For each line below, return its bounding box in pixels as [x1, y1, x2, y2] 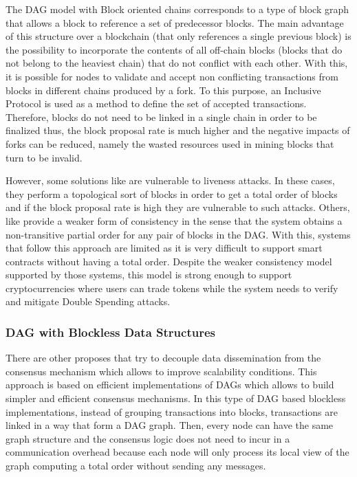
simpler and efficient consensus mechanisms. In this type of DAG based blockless [6, 391, 346, 406]
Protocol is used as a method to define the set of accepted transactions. [6, 96, 307, 111]
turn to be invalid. [6, 150, 83, 164]
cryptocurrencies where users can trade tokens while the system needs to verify [6, 280, 338, 295]
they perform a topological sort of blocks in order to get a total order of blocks [6, 186, 338, 201]
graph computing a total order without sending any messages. [6, 458, 266, 473]
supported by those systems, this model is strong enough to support [6, 267, 292, 282]
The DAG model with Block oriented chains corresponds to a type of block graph [6, 2, 349, 16]
